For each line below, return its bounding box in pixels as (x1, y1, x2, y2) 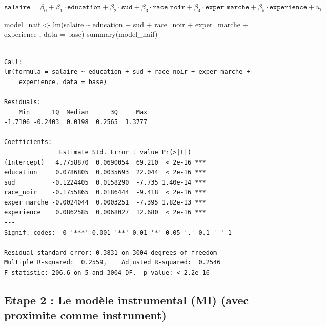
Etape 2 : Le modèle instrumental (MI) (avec (4, 292, 249, 308)
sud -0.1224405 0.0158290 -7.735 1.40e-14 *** (4, 178, 206, 186)
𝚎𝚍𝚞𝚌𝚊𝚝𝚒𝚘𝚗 (67, 4, 101, 11)
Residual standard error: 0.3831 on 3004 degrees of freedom (4, 249, 217, 256)
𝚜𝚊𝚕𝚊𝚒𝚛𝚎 (4, 4, 31, 11)
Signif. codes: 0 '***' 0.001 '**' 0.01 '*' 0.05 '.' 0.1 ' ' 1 (4, 229, 232, 236)
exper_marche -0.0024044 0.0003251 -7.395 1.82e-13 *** (4, 198, 206, 206)
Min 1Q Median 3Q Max (18, 108, 148, 116)
